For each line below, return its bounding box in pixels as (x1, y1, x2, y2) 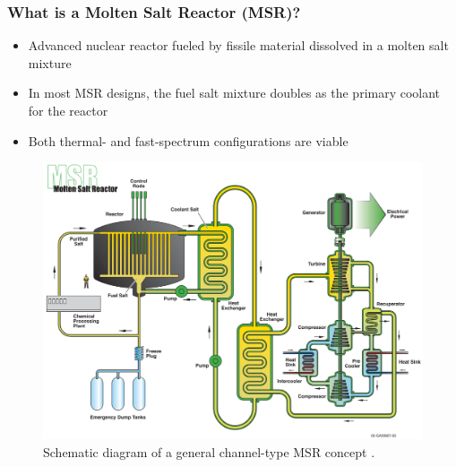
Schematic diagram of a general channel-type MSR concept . (43, 443, 375, 462)
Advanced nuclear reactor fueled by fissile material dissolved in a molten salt (28, 36, 449, 55)
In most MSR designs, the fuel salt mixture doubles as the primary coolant (28, 83, 441, 102)
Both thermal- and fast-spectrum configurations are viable (28, 131, 348, 150)
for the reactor (28, 101, 108, 119)
